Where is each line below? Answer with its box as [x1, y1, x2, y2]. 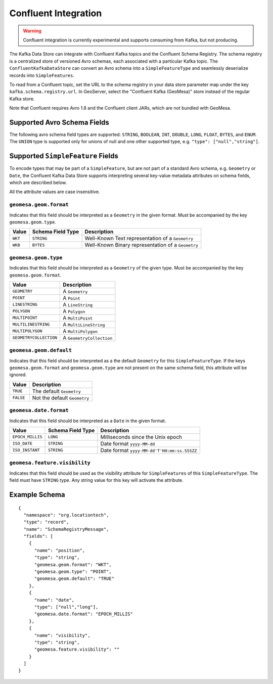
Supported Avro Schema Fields [9, 118, 110, 126]
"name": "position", [34, 548, 85, 553]
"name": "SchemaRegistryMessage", [23, 526, 109, 532]
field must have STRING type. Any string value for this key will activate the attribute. [9, 477, 184, 483]
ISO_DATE [12, 441, 33, 446]
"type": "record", [23, 519, 69, 525]
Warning [23, 28, 41, 34]
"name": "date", [34, 597, 75, 603]
